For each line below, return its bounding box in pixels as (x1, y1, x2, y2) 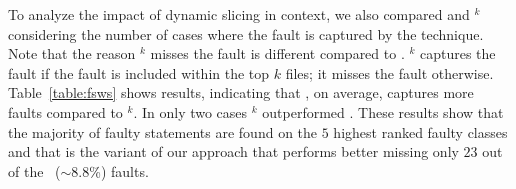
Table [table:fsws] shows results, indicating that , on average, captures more (8, 82, 474, 103)
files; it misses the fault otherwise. (285, 62, 494, 83)
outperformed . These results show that (262, 101, 504, 122)
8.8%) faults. (71, 160, 149, 181)
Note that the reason (8, 43, 136, 64)
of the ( (8, 160, 61, 181)
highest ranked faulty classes (333, 121, 508, 142)
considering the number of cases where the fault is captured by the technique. (8, 23, 484, 44)
